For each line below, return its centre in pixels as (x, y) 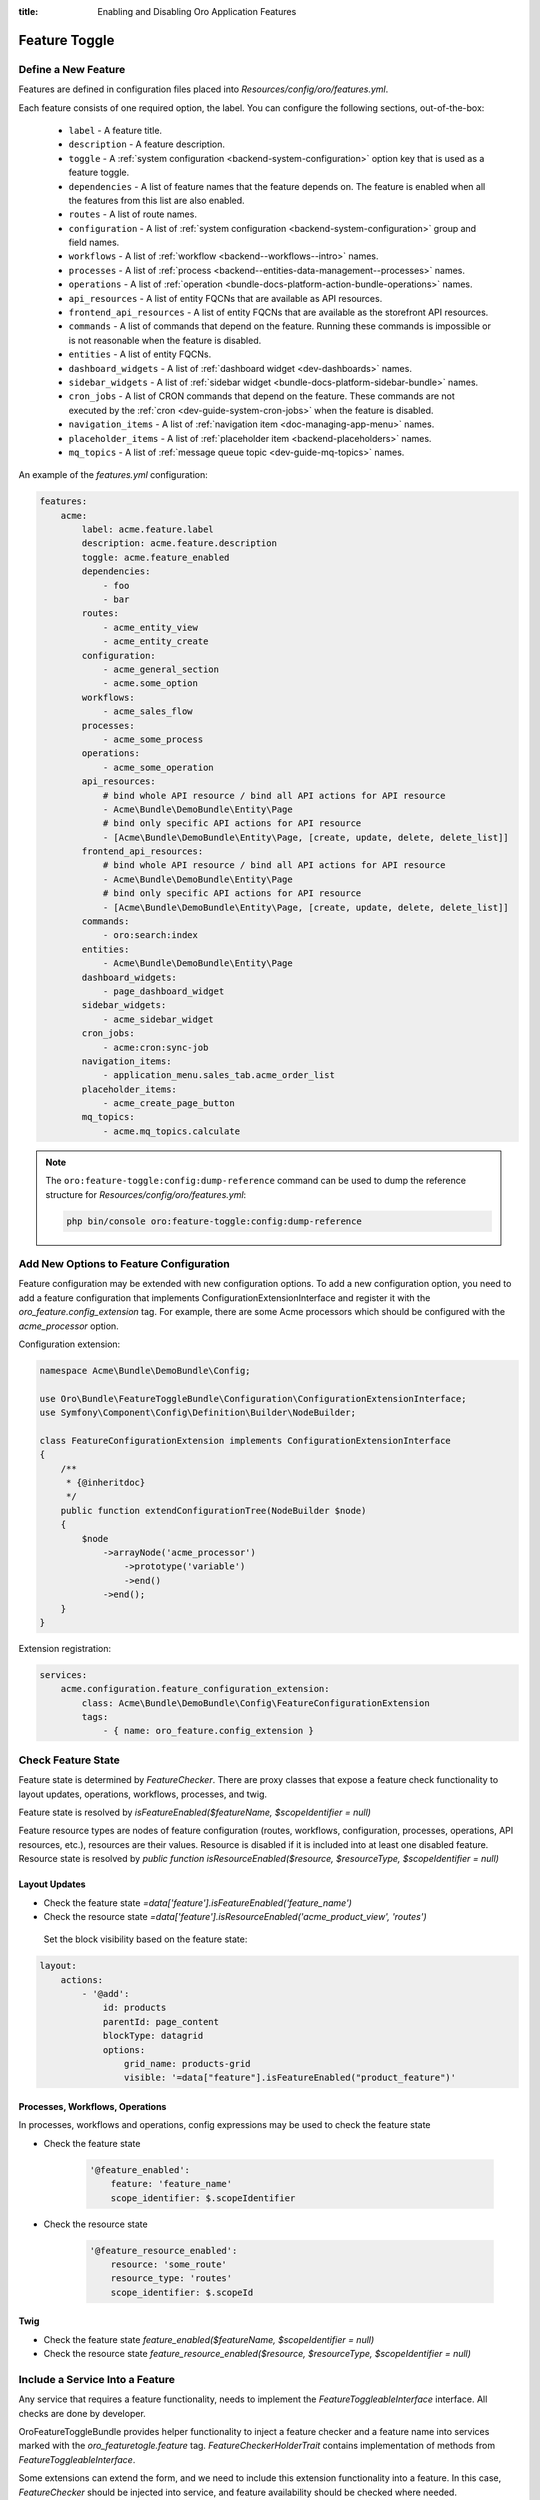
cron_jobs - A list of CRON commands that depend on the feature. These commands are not (261, 396)
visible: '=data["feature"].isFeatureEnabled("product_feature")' (290, 2078)
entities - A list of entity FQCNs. (140, 354)
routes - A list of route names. (132, 214)
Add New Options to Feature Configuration (124, 1263)
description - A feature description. (146, 144)
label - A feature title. (115, 130)
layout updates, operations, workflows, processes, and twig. (143, 1794)
